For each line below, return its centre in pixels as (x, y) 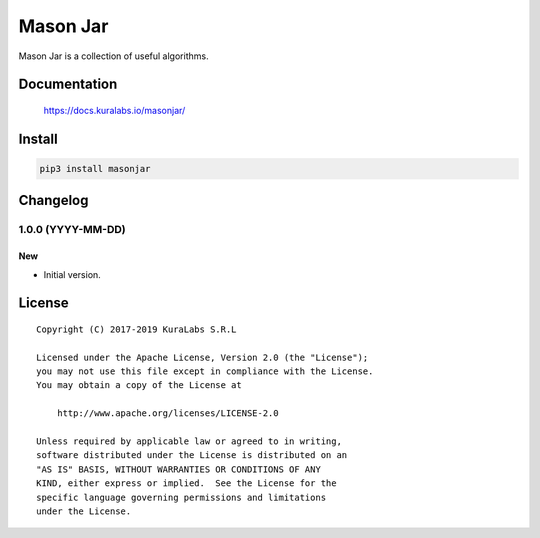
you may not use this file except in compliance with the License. (205, 371)
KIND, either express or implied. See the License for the (186, 483)
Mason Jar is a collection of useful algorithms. (113, 56)
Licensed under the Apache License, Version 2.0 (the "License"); (202, 357)
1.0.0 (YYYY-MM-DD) (72, 230)
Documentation (68, 84)
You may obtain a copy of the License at (139, 385)
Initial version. (72, 274)
